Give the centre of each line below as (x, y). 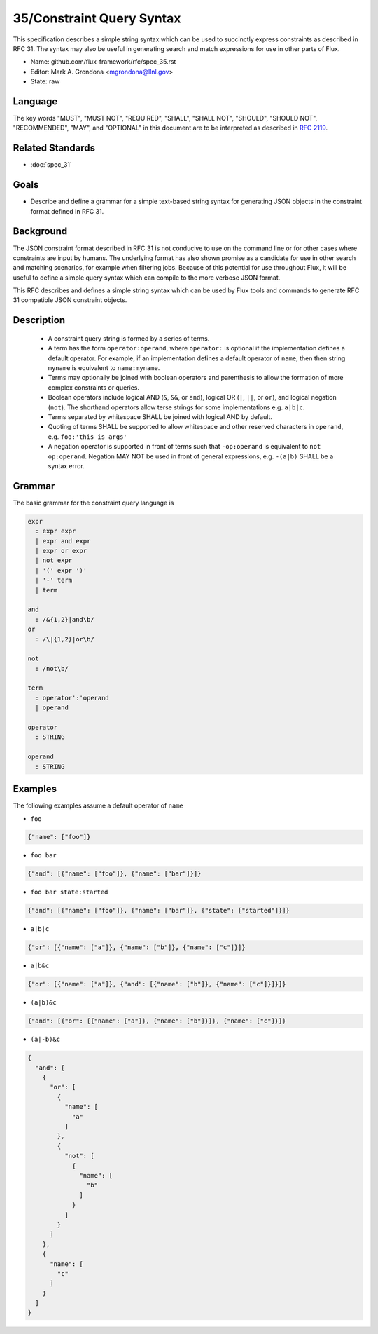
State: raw (45, 81)
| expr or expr (61, 551)
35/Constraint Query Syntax (97, 18)
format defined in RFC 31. (67, 211)
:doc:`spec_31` (51, 165)
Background (40, 231)
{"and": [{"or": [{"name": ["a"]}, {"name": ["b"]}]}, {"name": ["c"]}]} (157, 1021)
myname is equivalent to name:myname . (104, 368)
